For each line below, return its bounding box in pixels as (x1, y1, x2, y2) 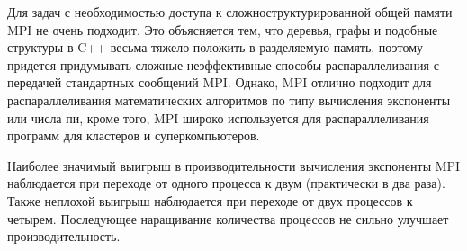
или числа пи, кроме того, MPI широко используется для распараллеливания (7, 108, 429, 127)
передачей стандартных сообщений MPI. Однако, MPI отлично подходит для (7, 73, 432, 92)
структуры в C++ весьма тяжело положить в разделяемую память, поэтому (7, 38, 424, 57)
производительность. (7, 227, 121, 246)
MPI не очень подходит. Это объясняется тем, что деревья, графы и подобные (7, 20, 438, 39)
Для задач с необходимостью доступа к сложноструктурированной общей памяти (7, 3, 453, 21)
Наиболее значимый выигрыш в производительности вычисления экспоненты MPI (7, 156, 461, 175)
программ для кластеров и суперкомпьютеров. (7, 126, 260, 145)
